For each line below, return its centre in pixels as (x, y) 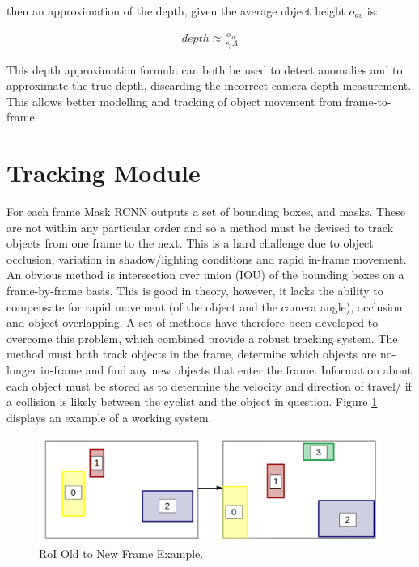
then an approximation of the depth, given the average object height (176, 11)
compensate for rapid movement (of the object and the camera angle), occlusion (205, 306)
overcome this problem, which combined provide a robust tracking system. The (202, 338)
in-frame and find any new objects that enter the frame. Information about (226, 370)
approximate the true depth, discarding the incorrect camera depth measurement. (209, 85)
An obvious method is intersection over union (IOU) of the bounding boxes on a (205, 275)
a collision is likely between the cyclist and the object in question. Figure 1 (192, 402)
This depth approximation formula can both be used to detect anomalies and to (205, 69)
